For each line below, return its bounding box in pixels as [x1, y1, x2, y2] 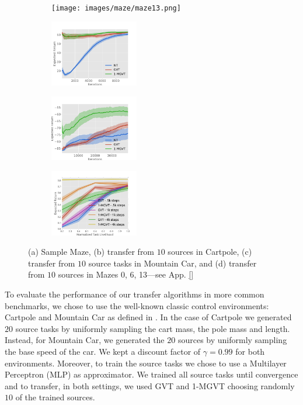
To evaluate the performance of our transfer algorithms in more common [5, 288, 264, 300]
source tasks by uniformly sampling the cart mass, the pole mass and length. [15, 322, 290, 334]
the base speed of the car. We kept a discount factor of [5, 345, 201, 357]
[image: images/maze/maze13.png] [51, 4, 181, 12]
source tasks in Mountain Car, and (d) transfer [88, 257, 257, 269]
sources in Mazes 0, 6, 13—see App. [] [58, 268, 194, 281]
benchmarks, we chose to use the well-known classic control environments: [5, 299, 269, 311]
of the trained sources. [15, 391, 95, 403]
